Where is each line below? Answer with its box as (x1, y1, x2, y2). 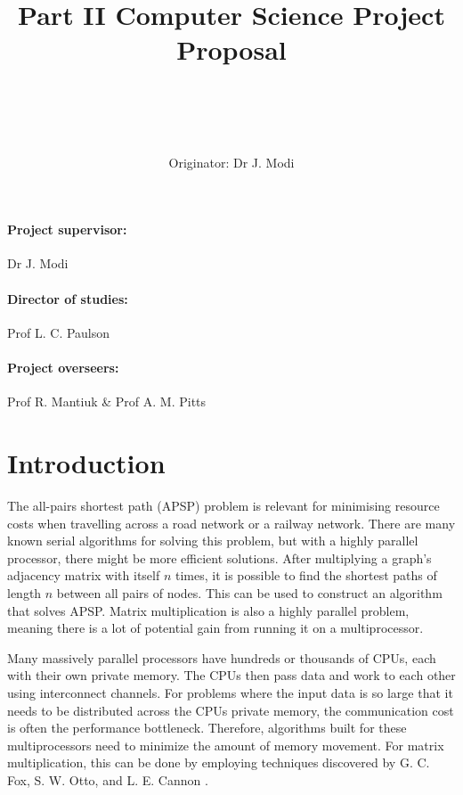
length (7, 583, 42, 602)
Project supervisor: (7, 220, 127, 239)
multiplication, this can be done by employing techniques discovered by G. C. (7, 753, 430, 772)
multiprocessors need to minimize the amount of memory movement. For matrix (7, 735, 444, 754)
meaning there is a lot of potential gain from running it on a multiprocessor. (7, 619, 424, 637)
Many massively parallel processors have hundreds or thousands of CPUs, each (7, 648, 436, 667)
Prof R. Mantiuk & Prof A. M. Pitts (7, 392, 207, 411)
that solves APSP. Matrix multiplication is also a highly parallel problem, (7, 601, 410, 619)
